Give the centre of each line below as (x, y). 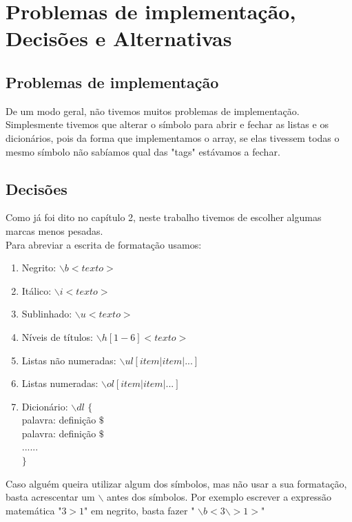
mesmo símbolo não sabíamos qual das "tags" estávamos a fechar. (143, 151)
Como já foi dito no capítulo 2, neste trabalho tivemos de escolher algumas (164, 217)
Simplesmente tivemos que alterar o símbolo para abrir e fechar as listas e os (167, 124)
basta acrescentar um (50, 497)
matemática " (34, 510)
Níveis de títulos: (58, 336)
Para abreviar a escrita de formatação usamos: (104, 244)
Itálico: (37, 290)
